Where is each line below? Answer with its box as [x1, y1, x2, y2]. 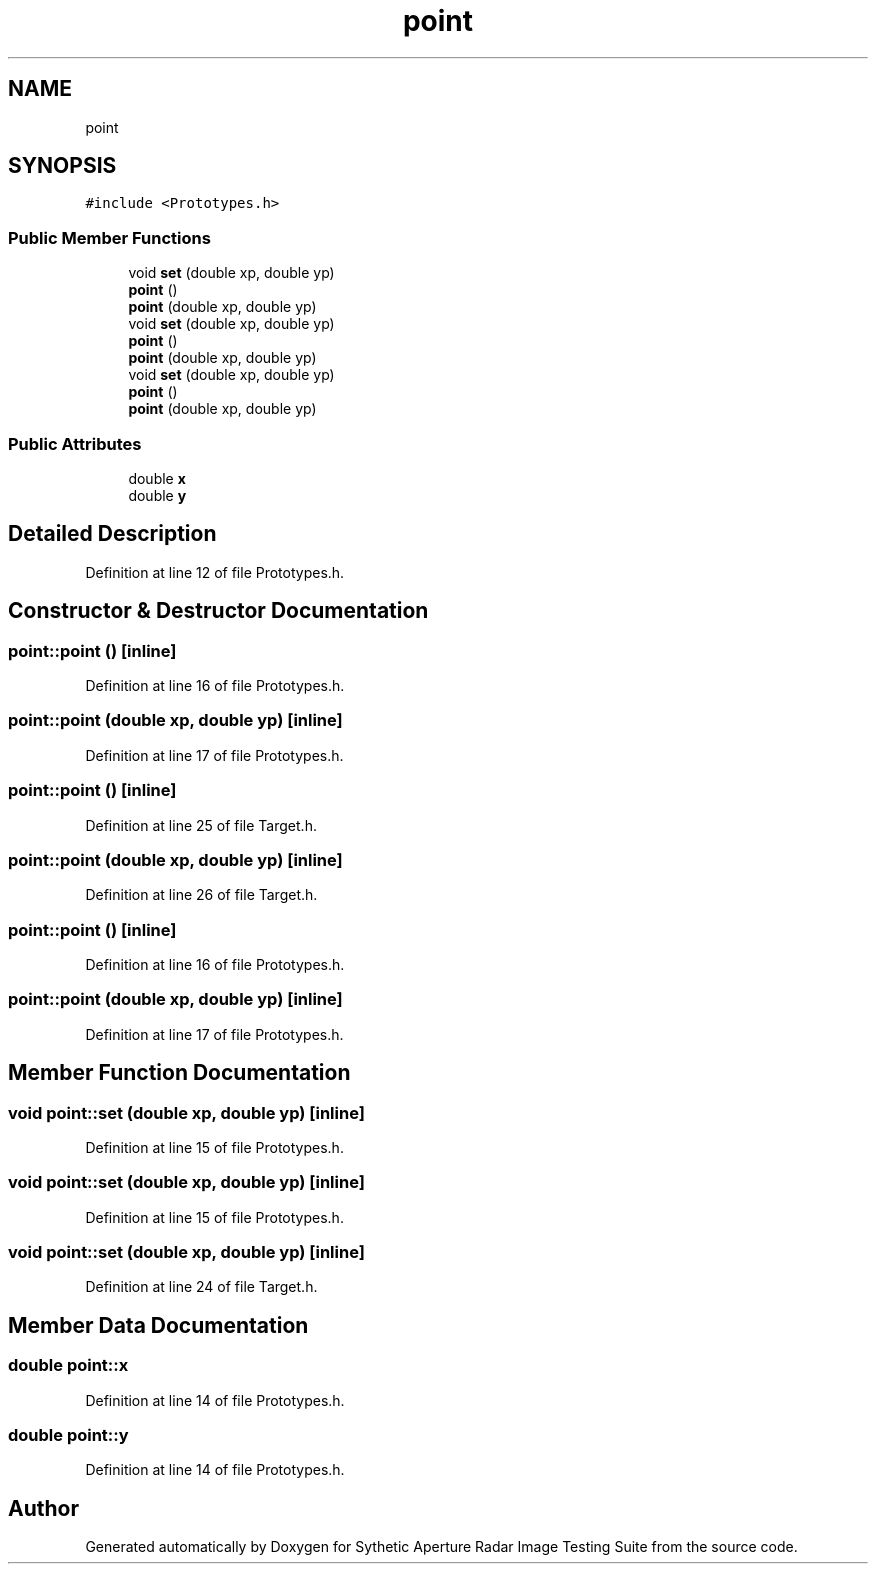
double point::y [8, 1425, 129, 1446]
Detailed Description [8, 521, 217, 547]
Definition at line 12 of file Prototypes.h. [85, 563, 345, 581]
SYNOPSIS [8, 153, 117, 179]
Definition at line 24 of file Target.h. [85, 1278, 318, 1296]
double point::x [8, 1355, 129, 1376]
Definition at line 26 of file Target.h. [85, 886, 318, 904]
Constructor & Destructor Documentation [8, 598, 429, 624]
